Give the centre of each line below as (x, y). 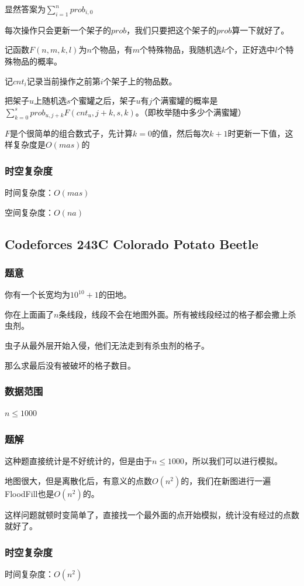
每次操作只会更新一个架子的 (58, 30)
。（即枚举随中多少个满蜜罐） (191, 112)
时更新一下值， (256, 133)
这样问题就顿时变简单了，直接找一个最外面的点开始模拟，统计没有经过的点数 (152, 514)
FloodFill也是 (30, 493)
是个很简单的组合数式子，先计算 (72, 133)
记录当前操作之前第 (63, 81)
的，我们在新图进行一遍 (226, 480)
